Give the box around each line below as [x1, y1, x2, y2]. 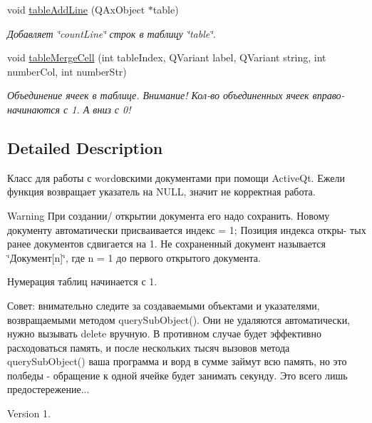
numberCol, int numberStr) [7, 63, 127, 78]
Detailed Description [7, 136, 163, 158]
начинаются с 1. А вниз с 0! [7, 101, 131, 116]
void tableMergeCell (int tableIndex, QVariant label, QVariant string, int [7, 50, 326, 65]
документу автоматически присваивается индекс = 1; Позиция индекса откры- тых [7, 222, 366, 237]
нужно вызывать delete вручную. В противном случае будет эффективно [7, 326, 321, 341]
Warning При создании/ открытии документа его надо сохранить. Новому [7, 208, 330, 223]
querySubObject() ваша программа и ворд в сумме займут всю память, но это [7, 354, 347, 369]
